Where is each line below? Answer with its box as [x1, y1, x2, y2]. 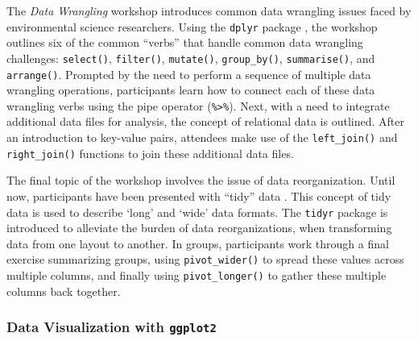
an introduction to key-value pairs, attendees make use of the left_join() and [6, 129, 398, 145]
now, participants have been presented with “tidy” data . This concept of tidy [6, 187, 391, 204]
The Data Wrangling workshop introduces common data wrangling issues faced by [6, 2, 412, 19]
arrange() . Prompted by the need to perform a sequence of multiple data [6, 65, 371, 82]
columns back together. [6, 282, 121, 299]
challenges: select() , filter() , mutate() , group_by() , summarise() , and [6, 49, 375, 66]
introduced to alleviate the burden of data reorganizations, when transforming [6, 219, 392, 236]
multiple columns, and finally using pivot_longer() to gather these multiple [6, 267, 387, 283]
